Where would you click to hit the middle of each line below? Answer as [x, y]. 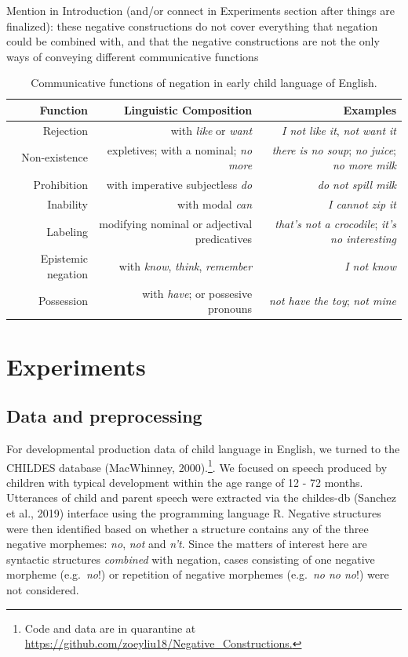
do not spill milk [357, 185]
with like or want [211, 130]
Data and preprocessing [104, 416]
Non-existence [55, 157]
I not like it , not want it [339, 130]
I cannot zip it [362, 203]
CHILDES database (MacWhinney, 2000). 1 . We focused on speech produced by [197, 466]
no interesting [363, 239]
